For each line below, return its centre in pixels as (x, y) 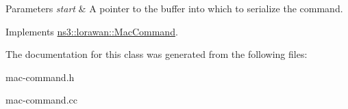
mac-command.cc (41, 100)
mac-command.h (40, 77)
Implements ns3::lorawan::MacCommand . (92, 31)
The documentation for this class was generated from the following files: (157, 54)
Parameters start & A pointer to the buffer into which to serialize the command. (174, 8)
